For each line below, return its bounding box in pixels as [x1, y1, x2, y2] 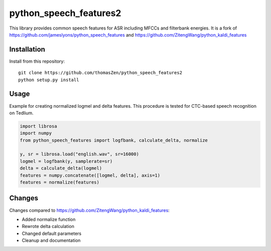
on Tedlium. [9, 110, 34, 116]
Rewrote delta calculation [22, 223, 75, 229]
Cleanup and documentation [22, 237, 81, 243]
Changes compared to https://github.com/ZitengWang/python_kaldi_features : [9, 207, 170, 213]
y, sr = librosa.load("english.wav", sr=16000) [20, 151, 139, 157]
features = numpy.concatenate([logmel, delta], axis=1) [20, 172, 161, 178]
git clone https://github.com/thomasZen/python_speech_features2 [18, 70, 183, 76]
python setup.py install [18, 77, 79, 83]
